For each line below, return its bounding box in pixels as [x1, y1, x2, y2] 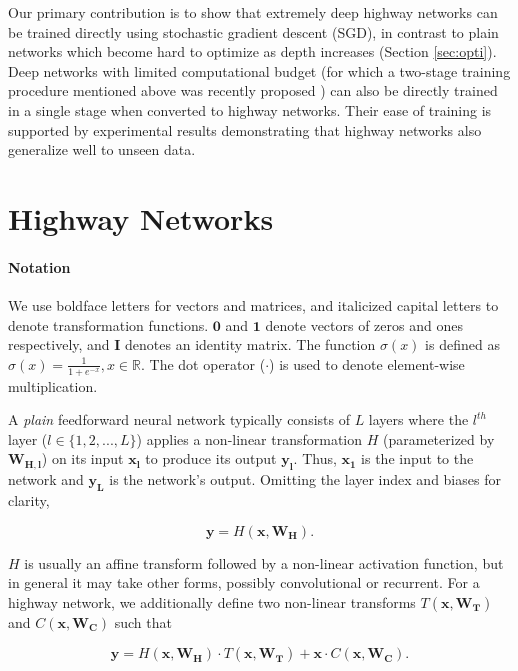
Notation [8, 256, 71, 277]
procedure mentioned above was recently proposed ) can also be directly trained [8, 80, 498, 101]
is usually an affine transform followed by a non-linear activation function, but [24, 552, 504, 573]
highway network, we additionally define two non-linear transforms [8, 591, 416, 612]
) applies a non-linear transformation [136, 428, 363, 449]
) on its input [41, 448, 124, 469]
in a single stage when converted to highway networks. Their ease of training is [8, 99, 492, 120]
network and [8, 469, 84, 490]
